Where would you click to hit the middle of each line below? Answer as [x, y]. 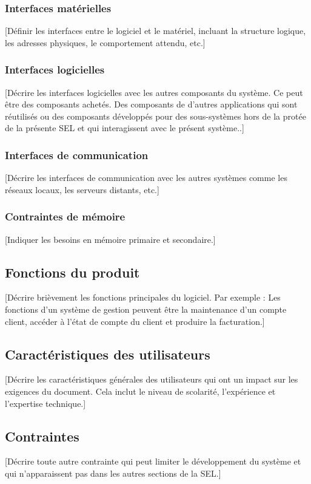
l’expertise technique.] [45, 403]
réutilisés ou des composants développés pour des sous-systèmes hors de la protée [155, 116]
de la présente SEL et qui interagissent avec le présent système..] [125, 128]
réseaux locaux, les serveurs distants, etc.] [82, 189]
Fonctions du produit [72, 272]
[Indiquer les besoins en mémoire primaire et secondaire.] [110, 239]
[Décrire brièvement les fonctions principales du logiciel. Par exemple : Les [143, 297]
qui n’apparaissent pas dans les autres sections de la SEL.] [113, 473]
